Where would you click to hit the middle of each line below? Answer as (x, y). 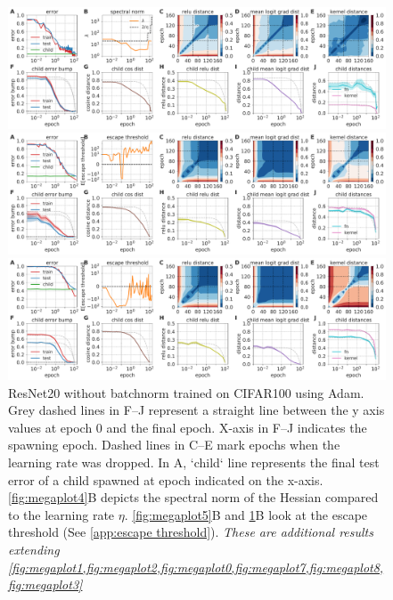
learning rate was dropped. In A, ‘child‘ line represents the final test (194, 462)
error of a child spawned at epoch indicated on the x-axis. (166, 479)
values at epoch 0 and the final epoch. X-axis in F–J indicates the (188, 427)
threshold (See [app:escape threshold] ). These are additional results (191, 532)
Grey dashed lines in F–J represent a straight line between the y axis (196, 410)
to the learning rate (61, 514)
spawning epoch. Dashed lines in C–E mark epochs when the (174, 445)
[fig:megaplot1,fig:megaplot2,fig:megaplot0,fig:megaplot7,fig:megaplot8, (196, 567)
